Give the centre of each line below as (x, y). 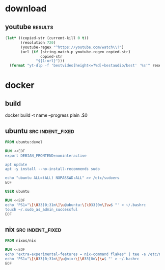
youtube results (29, 27)
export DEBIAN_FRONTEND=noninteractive (46, 156)
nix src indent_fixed (33, 229)
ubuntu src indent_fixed (40, 131)
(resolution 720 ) (38, 42)
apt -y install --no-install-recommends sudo (52, 169)
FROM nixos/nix (21, 241)
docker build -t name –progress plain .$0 (46, 115)
